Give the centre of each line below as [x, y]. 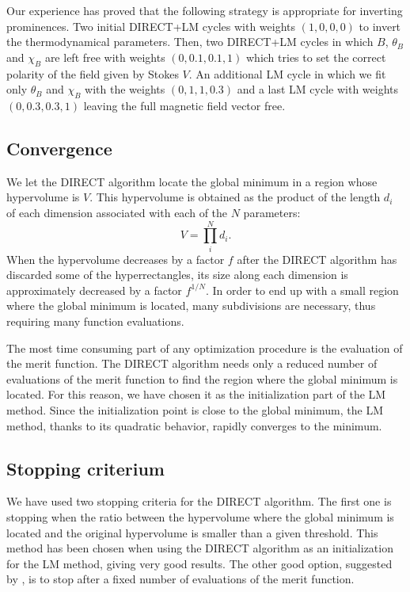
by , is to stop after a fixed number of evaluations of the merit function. [180, 579]
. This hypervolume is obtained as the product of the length [235, 197]
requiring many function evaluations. [95, 321]
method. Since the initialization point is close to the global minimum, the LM [195, 410]
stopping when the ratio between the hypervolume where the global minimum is [200, 517]
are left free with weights [105, 57]
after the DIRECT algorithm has [317, 259]
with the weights [125, 89]
